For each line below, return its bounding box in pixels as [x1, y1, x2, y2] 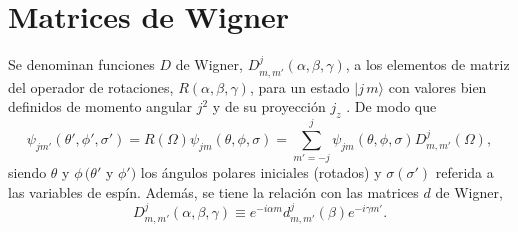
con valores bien [388, 76, 487, 97]
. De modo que [346, 96, 437, 117]
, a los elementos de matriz [345, 54, 510, 75]
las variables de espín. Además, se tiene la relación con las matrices [8, 181, 419, 202]
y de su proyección [212, 96, 326, 117]
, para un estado [249, 76, 350, 97]
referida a [435, 162, 494, 183]
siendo [8, 162, 47, 183]
